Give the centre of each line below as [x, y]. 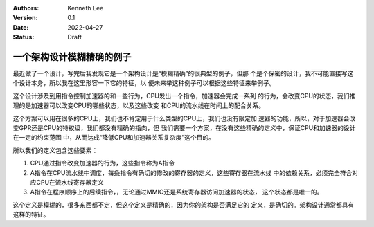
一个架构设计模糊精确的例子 [72, 56]
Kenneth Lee [86, 8]
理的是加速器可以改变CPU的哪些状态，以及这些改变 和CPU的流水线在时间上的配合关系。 [139, 106]
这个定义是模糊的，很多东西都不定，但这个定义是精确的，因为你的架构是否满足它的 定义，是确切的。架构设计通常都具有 [184, 205]
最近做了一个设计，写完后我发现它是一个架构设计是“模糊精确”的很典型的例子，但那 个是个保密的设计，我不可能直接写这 [183, 73]
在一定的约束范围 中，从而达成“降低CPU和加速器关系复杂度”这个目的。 [114, 138]
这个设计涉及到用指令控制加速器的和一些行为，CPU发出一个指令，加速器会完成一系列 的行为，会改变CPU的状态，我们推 [184, 96]
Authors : [26, 8]
